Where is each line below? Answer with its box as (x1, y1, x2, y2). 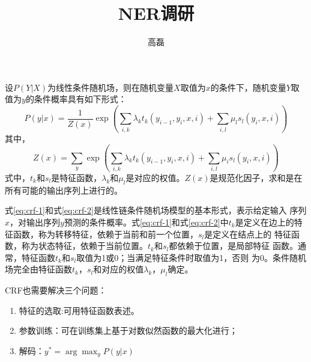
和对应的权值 (93, 263, 144, 275)
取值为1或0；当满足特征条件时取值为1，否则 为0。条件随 (76, 251, 298, 263)
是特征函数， (51, 171, 102, 183)
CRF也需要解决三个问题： (5, 284, 107, 296)
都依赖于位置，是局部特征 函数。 (169, 239, 298, 252)
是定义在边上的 (235, 215, 294, 228)
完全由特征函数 (13, 263, 72, 275)
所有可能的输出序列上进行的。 (5, 183, 122, 196)
